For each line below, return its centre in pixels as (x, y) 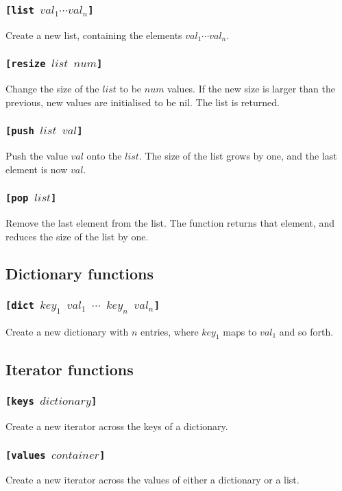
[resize (26, 64)
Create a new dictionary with (67, 331)
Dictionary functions (80, 273)
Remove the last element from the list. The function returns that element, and (170, 223)
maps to (240, 331)
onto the (104, 156)
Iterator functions (70, 369)
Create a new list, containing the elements (94, 35)
